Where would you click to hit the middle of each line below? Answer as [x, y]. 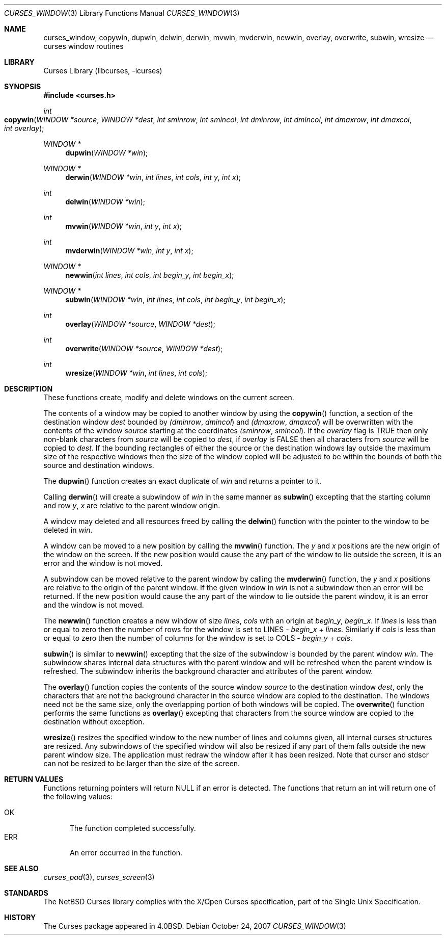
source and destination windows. [99, 465]
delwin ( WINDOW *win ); [105, 202]
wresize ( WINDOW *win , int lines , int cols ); [136, 373]
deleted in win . [68, 530]
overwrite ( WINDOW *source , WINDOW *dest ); [144, 348]
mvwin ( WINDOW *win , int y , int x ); [123, 226]
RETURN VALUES [34, 779]
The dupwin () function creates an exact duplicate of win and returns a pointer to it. [183, 481]
